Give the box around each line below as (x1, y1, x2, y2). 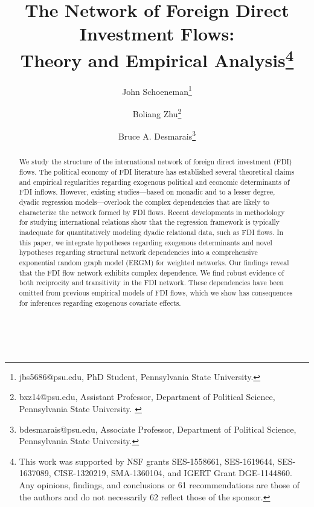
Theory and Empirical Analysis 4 (20, 45, 294, 72)
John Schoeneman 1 (122, 83, 192, 97)
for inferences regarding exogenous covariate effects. (19, 297, 181, 308)
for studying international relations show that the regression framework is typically (19, 217, 280, 227)
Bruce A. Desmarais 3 (118, 128, 196, 142)
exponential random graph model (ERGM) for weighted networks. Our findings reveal (19, 257, 289, 267)
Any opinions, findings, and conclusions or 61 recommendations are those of (19, 478, 300, 491)
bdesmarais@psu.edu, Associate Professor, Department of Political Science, (19, 422, 296, 435)
